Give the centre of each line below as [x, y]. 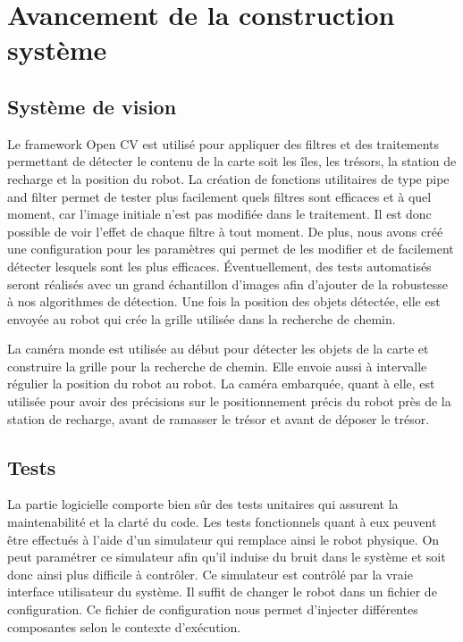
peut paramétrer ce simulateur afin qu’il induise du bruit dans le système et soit [227, 557]
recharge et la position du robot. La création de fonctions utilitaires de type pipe [228, 178]
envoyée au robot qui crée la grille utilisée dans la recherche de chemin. [202, 318]
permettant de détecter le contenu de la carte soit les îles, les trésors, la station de [232, 161]
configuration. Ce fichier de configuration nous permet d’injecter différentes [213, 609]
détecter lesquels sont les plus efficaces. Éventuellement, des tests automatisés [219, 266]
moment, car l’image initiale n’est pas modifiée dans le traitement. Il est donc [219, 214]
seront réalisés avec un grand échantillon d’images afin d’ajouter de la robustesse [228, 283]
